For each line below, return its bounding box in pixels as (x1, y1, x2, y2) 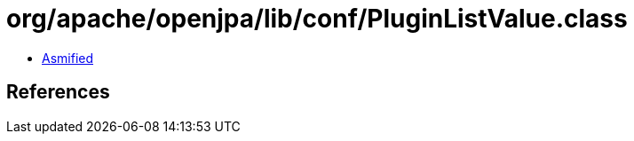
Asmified (42, 50, 94, 66)
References (6, 81, 110, 104)
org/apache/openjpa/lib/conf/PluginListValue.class (6, 4, 628, 34)
